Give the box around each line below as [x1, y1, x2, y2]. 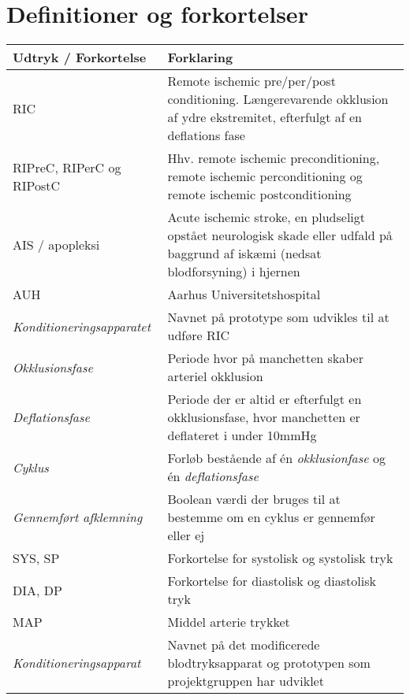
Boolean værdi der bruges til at [167, 490, 341, 509]
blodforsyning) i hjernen [167, 262, 300, 281]
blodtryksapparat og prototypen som [167, 654, 371, 672]
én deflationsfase [167, 467, 259, 486]
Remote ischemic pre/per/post [167, 72, 336, 91]
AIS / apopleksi [13, 235, 100, 254]
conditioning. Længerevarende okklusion [167, 90, 389, 109]
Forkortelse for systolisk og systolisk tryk [167, 549, 393, 568]
